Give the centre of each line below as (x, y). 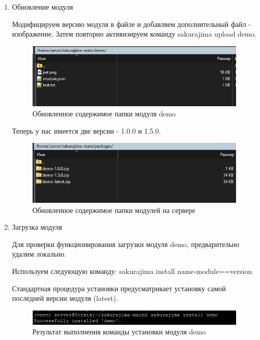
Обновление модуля (42, 7)
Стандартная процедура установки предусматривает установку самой (119, 288)
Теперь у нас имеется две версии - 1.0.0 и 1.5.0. (86, 130)
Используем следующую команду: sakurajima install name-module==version (132, 271)
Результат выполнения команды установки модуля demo (119, 332)
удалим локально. (39, 254)
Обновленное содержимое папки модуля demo (104, 113)
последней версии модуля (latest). (65, 298)
